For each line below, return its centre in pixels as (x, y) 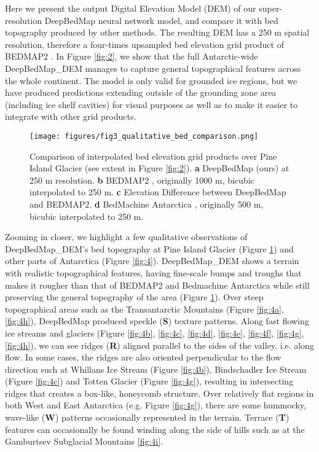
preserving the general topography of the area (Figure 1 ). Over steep (134, 297)
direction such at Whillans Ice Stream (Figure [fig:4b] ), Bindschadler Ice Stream (156, 369)
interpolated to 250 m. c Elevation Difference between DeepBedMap (158, 192)
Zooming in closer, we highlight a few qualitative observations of (126, 237)
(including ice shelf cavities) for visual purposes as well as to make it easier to (152, 104)
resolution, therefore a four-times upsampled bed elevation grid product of (144, 44)
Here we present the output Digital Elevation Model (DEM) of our (131, 8)
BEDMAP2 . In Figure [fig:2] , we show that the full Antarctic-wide (132, 56)
